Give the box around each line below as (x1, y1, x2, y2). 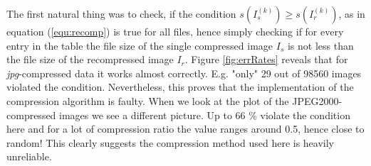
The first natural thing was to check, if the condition (6, 6, 236, 21)
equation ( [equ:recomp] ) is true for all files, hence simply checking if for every (6, 24, 344, 38)
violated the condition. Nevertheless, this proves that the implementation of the (6, 79, 354, 94)
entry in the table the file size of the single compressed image (6, 38, 273, 52)
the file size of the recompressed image (6, 52, 174, 67)
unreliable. (6, 149, 52, 164)
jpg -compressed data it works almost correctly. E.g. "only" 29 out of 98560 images (6, 65, 362, 80)
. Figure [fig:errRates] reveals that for (184, 52, 348, 67)
